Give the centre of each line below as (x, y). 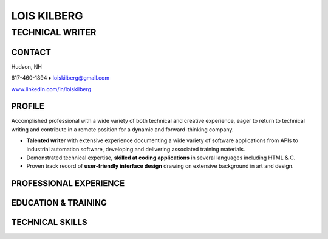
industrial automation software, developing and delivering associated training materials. (136, 149)
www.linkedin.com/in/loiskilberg (51, 89)
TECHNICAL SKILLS (49, 222)
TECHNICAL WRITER (54, 32)
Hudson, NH (27, 66)
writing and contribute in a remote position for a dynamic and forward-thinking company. (122, 129)
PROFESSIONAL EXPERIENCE (68, 183)
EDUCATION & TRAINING (59, 203)
